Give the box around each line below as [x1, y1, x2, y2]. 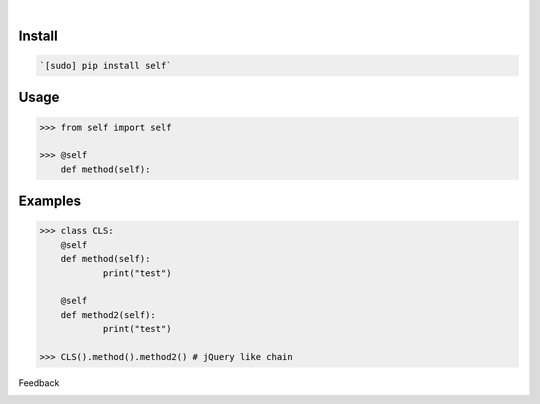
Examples [18, 193, 82, 210]
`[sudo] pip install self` [39, 60, 172, 71]
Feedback [18, 376, 60, 389]
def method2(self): [60, 309, 157, 320]
